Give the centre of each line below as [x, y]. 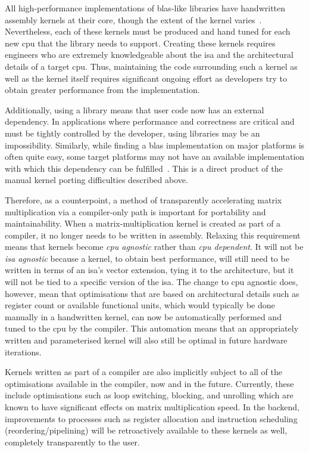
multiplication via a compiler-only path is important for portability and [135, 211]
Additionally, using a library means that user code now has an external [135, 109]
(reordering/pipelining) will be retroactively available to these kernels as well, [146, 430]
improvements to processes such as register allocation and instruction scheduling [151, 418]
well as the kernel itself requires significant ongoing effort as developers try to [146, 78]
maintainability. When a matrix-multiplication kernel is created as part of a [143, 223]
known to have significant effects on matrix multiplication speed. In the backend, [152, 407]
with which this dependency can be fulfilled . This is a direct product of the [144, 168]
